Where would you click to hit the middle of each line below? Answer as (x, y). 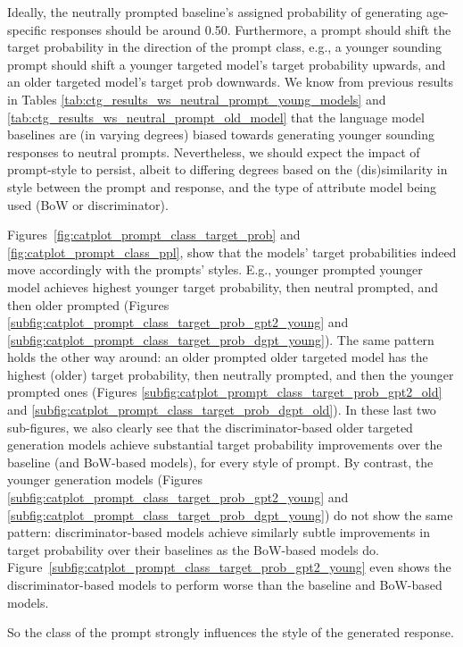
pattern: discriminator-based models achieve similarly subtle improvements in (219, 532)
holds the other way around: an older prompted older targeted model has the (218, 357)
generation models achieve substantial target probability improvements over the (225, 445)
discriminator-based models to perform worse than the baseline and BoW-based (225, 584)
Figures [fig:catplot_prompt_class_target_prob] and (154, 235)
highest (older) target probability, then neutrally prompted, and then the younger (231, 374)
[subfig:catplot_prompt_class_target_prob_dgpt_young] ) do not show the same (230, 514)
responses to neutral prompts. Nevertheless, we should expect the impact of (214, 151)
